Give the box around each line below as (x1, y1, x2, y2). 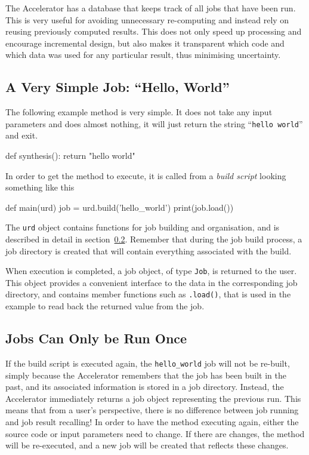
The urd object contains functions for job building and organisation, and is (5, 221, 280, 233)
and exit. (5, 129, 38, 142)
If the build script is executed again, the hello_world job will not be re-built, (5, 356, 290, 369)
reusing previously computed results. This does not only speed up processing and (5, 25, 302, 38)
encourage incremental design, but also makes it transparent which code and (5, 36, 285, 49)
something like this (5, 181, 75, 193)
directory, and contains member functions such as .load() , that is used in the (5, 288, 291, 300)
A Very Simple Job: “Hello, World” (5, 78, 230, 96)
